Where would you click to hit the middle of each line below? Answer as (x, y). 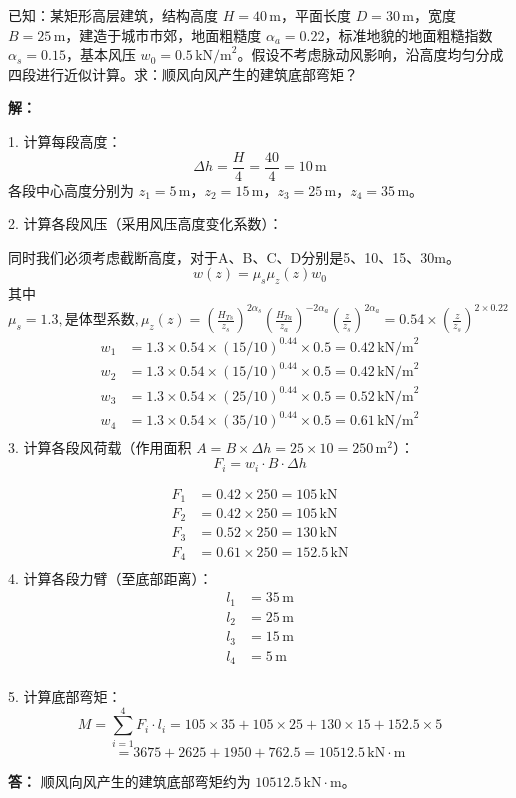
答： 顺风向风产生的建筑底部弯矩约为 (129, 780)
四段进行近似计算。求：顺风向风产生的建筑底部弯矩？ (183, 73)
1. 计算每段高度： (65, 140)
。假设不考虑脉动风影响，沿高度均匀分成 (370, 54)
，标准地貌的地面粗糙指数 (408, 34)
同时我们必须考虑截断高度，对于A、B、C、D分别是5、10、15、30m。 (234, 256)
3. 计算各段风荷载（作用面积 (100, 447)
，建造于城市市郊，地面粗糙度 (163, 34)
